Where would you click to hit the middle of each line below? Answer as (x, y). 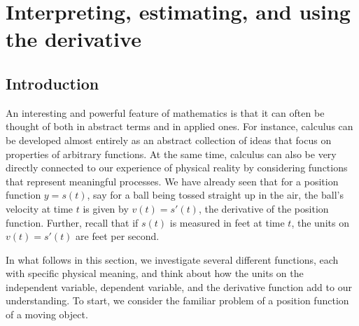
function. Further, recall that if (72, 222)
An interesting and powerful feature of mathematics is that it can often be (165, 112)
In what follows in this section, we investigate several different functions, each (172, 259)
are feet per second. (118, 236)
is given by (106, 208)
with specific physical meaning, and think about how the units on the (155, 273)
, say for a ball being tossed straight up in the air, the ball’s (215, 195)
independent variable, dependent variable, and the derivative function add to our (179, 286)
